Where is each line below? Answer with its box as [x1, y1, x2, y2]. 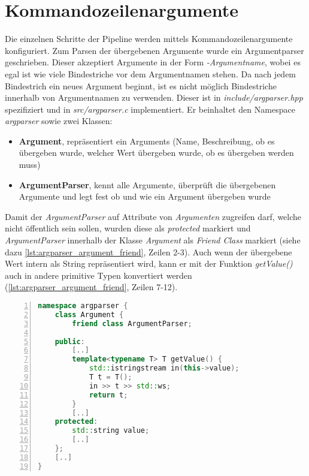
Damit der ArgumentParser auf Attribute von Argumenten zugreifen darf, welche [5, 210, 302, 222]
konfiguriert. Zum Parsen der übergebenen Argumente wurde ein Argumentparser [5, 44, 304, 56]
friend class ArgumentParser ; [72, 319, 192, 328]
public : [54, 337, 85, 346]
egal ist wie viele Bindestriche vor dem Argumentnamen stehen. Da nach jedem [5, 67, 296, 80]
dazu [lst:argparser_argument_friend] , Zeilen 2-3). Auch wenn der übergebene [5, 245, 292, 258]
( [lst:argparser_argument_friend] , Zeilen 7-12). [5, 281, 178, 293]
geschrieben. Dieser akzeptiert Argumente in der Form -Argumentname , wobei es [5, 56, 301, 68]
